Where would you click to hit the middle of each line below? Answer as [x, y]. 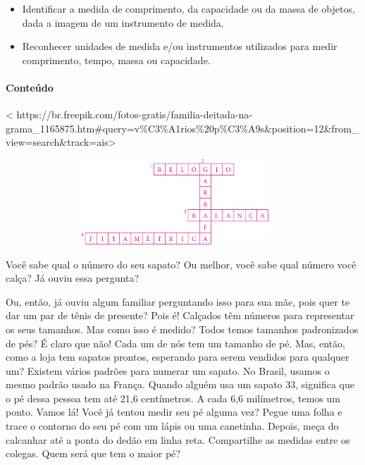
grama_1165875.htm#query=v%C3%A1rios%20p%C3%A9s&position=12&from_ [182, 128]
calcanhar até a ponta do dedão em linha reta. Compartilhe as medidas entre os [178, 439]
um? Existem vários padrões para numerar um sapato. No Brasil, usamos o [168, 370]
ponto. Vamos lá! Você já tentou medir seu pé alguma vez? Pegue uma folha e [174, 412]
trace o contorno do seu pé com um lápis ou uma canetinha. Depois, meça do [172, 426]
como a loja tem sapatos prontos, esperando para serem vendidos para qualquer [178, 357]
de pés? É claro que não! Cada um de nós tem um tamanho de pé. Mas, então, [175, 343]
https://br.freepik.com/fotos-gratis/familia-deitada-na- [134, 114]
